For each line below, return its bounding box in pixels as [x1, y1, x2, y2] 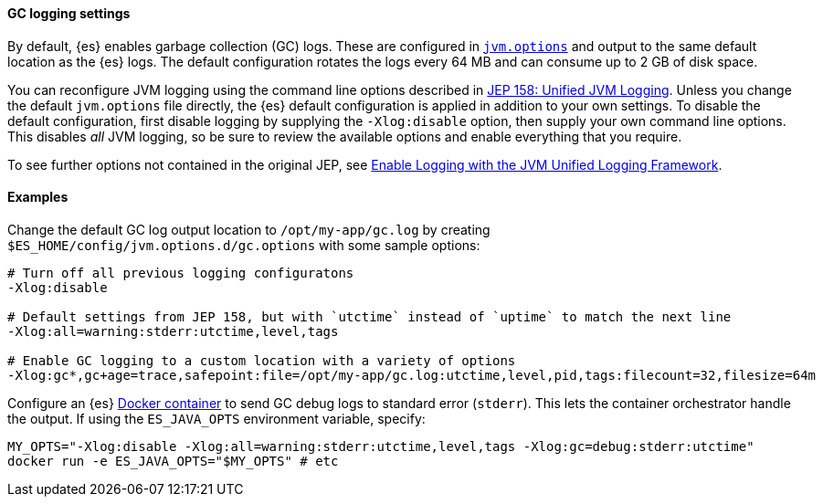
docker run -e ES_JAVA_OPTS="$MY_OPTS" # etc [7, 453, 339, 468]
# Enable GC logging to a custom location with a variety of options [7, 352, 516, 368]
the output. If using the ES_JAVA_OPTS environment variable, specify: [7, 410, 426, 426]
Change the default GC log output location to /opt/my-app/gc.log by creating [7, 221, 491, 237]
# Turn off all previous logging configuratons [7, 265, 354, 280]
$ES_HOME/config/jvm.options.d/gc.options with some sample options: [7, 236, 480, 253]
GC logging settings [7, 5, 131, 21]
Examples [7, 189, 69, 205]
